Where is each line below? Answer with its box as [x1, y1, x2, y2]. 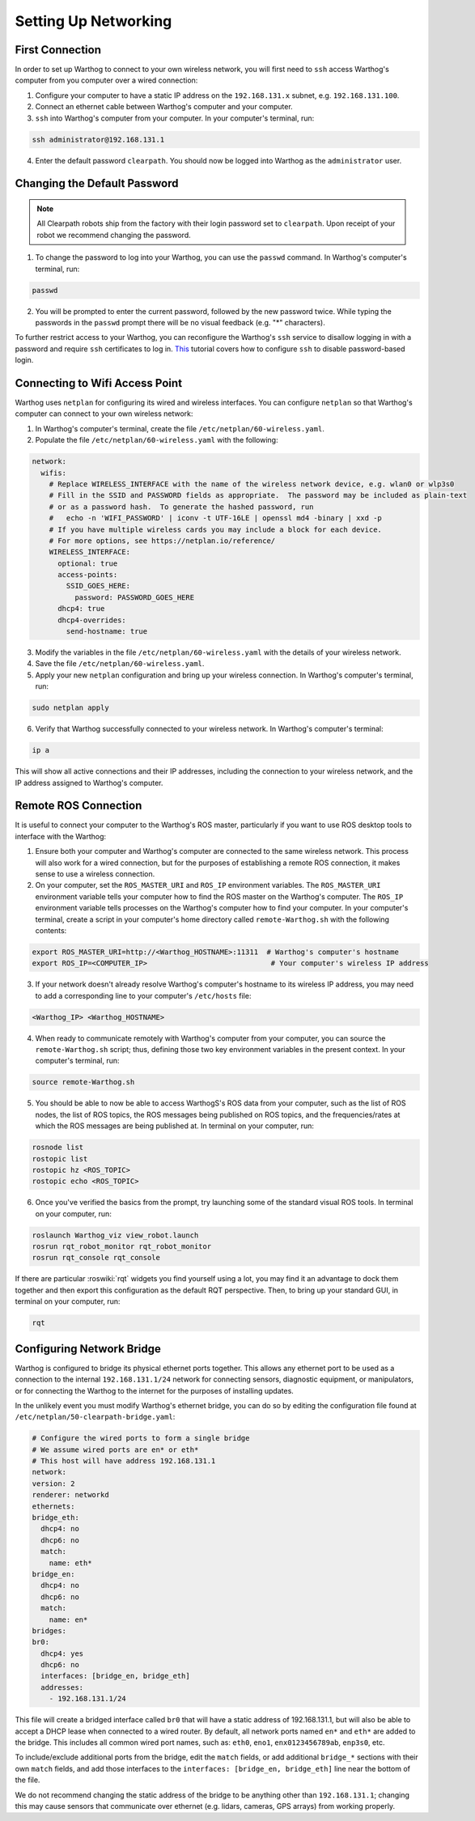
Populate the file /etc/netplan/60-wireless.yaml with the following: [35, 435, 278, 445]
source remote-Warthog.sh [32, 1077, 135, 1087]
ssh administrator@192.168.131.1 [32, 134, 165, 144]
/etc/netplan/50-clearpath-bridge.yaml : [15, 1412, 176, 1422]
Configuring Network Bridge [15, 1342, 162, 1356]
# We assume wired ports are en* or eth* [32, 1445, 199, 1454]
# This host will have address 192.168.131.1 [32, 1457, 216, 1466]
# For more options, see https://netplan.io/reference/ [49, 536, 276, 545]
